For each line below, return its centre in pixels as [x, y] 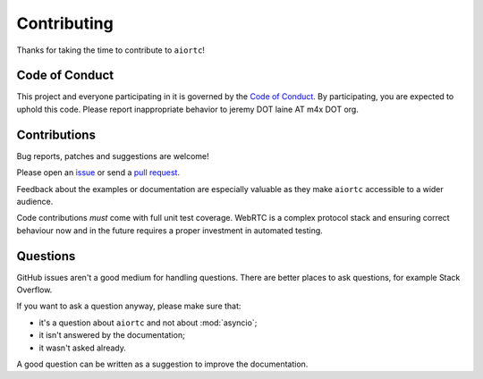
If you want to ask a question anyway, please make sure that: [129, 306]
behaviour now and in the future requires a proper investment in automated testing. [170, 230]
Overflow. [34, 290]
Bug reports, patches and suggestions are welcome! [113, 156]
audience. [35, 201]
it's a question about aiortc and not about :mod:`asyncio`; [148, 323]
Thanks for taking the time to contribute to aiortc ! [111, 50]
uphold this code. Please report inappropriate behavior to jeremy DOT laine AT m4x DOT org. [188, 109]
